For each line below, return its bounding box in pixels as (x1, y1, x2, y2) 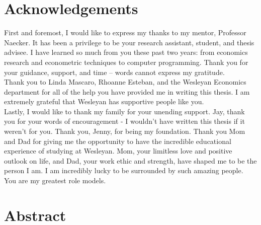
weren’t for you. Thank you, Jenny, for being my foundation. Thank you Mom (4, 126, 245, 136)
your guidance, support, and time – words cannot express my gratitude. (4, 66, 225, 77)
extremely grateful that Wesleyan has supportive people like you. (4, 96, 204, 107)
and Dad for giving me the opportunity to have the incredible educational (4, 135, 231, 146)
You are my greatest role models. (4, 175, 106, 186)
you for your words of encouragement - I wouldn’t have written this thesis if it (4, 116, 245, 126)
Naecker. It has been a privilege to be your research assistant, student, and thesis (4, 37, 254, 47)
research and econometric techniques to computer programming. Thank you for (4, 56, 248, 67)
